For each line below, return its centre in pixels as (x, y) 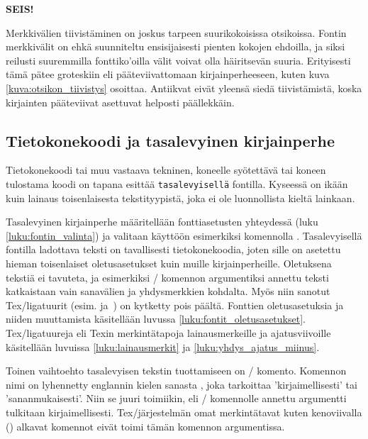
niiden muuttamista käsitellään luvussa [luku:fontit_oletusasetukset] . (156, 319)
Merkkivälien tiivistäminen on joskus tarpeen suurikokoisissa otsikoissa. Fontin (176, 32)
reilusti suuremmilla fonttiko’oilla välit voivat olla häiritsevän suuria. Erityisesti (178, 60)
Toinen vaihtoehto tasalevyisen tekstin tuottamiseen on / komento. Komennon (176, 371)
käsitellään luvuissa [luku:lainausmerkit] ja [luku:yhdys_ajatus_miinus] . (163, 346)
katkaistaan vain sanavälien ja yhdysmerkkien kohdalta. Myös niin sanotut (168, 291)
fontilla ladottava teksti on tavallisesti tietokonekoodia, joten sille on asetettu (173, 249)
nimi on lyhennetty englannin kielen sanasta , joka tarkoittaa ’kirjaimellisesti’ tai (182, 384)
